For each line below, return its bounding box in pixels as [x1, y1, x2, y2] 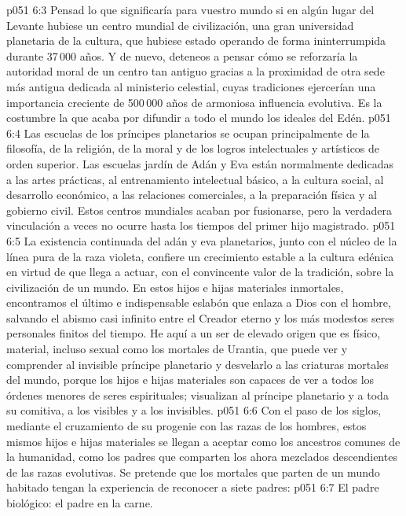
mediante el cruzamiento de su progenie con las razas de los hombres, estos [6, 418, 367, 434]
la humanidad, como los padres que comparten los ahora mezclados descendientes [6, 448, 397, 465]
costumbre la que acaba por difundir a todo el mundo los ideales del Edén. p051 [6, 109, 391, 126]
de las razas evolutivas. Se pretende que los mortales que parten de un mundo [6, 463, 380, 480]
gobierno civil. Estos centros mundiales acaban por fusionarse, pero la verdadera [6, 201, 392, 218]
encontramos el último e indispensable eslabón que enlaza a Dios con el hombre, [6, 294, 391, 311]
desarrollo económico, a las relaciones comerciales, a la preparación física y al [6, 186, 377, 203]
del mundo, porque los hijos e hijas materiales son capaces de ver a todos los [6, 371, 375, 388]
